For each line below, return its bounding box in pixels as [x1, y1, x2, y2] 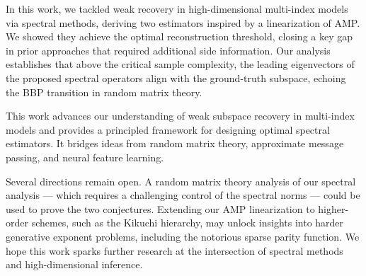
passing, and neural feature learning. [6, 149, 164, 164]
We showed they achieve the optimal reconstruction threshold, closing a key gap [6, 29, 353, 44]
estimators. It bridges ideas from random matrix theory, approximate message [6, 136, 344, 151]
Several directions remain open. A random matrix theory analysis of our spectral [6, 173, 356, 188]
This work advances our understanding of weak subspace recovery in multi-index [6, 108, 355, 123]
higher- [318, 201, 349, 216]
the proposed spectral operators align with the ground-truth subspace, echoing [6, 70, 346, 85]
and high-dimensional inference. [6, 257, 143, 272]
